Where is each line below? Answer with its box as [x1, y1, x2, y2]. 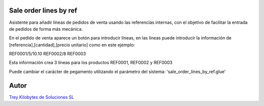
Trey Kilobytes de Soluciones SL [9, 94, 74, 100]
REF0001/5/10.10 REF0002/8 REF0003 [9, 51, 86, 57]
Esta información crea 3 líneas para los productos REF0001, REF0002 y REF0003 [9, 60, 173, 66]
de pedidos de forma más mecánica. [9, 26, 83, 32]
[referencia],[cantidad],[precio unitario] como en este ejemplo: [9, 42, 135, 48]
